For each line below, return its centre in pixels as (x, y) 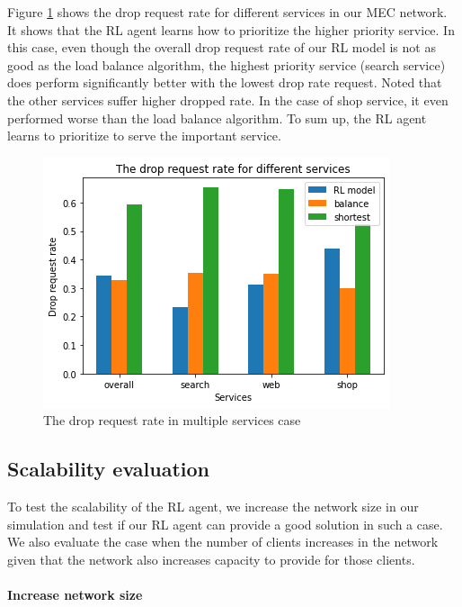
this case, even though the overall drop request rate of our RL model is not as (222, 47)
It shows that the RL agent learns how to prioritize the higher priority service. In (231, 29)
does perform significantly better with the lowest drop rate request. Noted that (225, 82)
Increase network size (75, 595)
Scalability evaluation (108, 469)
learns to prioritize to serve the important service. (144, 136)
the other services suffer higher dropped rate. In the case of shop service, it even (228, 100)
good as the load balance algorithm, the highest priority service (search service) (227, 64)
